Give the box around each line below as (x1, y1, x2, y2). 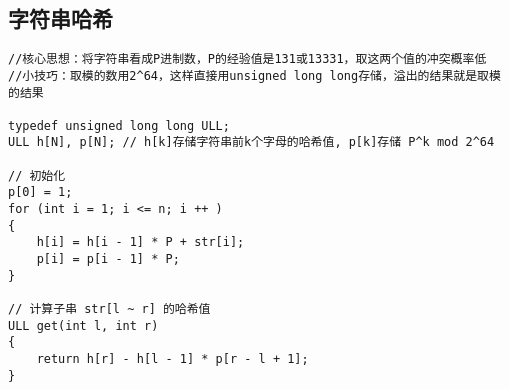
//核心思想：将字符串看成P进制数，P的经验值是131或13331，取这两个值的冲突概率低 (8, 52, 487, 67)
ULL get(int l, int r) (8, 318, 159, 333)
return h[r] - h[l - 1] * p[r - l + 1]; (36, 352, 309, 367)
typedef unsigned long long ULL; (8, 118, 230, 133)
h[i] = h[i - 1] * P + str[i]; (36, 235, 245, 250)
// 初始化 (8, 168, 66, 183)
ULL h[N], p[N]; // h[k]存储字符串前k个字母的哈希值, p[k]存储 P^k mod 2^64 (8, 135, 495, 150)
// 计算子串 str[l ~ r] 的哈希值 (8, 302, 211, 317)
